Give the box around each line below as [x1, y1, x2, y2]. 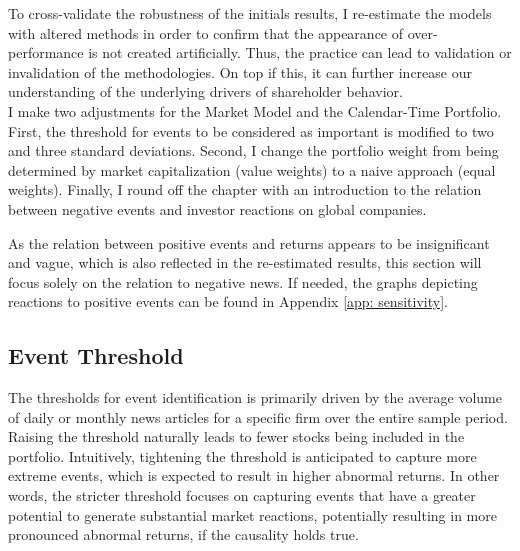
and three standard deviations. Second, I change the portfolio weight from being [8, 140, 499, 161]
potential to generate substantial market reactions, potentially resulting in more [8, 504, 497, 525]
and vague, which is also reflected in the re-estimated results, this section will [8, 252, 482, 273]
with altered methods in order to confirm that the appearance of [8, 22, 404, 43]
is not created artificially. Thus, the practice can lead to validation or [88, 42, 512, 63]
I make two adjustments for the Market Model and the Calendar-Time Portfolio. [8, 100, 502, 121]
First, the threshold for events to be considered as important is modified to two [8, 120, 494, 141]
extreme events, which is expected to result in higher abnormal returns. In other [8, 465, 500, 486]
